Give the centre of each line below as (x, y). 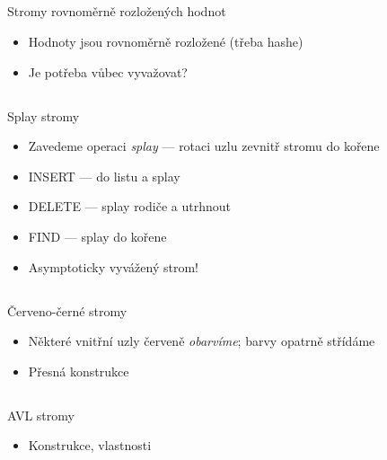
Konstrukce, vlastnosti (90, 445)
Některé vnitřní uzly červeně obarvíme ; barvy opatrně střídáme (202, 341)
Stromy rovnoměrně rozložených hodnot (117, 11)
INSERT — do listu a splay (104, 176)
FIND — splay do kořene (97, 236)
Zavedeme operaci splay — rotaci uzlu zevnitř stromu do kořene (204, 146)
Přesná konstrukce (79, 371)
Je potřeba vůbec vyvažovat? (108, 71)
